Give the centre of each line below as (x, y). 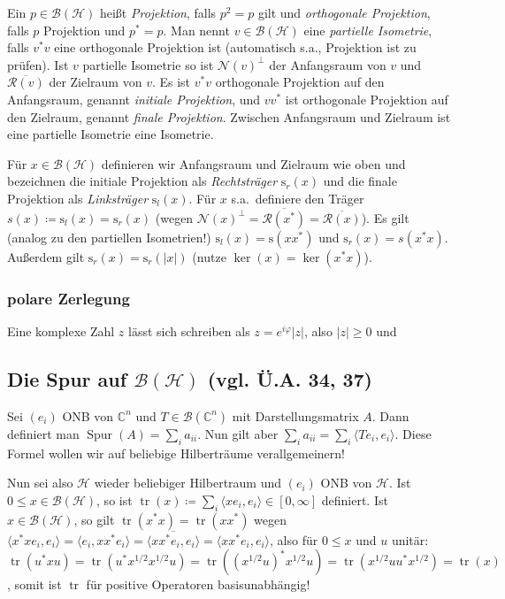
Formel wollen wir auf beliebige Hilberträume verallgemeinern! (176, 453)
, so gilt (94, 519)
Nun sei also (40, 483)
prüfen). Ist (38, 64)
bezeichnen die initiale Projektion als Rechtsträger (142, 181)
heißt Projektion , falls (158, 12)
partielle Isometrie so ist (148, 64)
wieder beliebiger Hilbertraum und (188, 483)
